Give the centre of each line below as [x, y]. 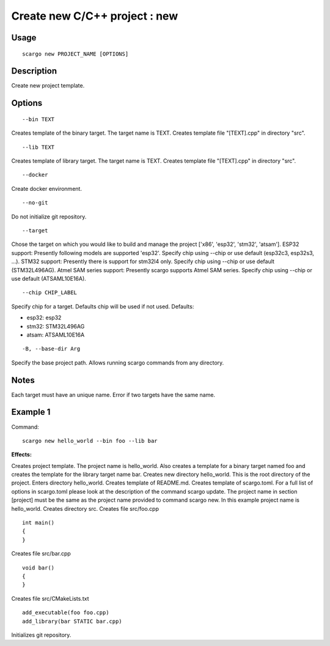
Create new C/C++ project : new [95, 16]
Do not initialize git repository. [49, 217]
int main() [38, 523]
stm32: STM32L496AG [56, 326]
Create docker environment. [47, 188]
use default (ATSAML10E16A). [49, 278]
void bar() [38, 568]
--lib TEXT [38, 147]
